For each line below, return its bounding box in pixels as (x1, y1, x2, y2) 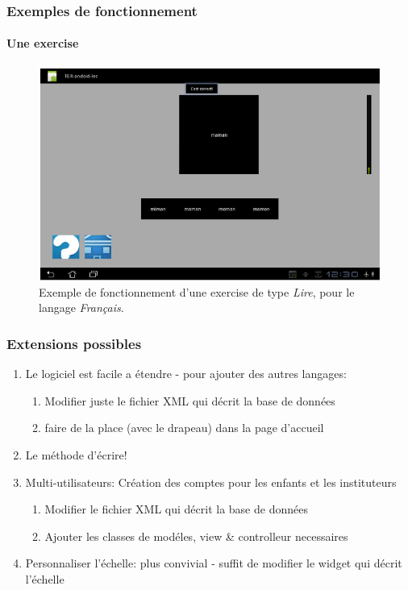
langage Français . (39, 299, 124, 316)
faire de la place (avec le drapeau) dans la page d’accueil (44, 419, 324, 436)
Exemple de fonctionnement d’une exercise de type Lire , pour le (39, 283, 355, 300)
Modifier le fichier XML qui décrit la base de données (44, 501, 308, 517)
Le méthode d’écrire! (25, 447, 127, 463)
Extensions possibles (6, 333, 142, 353)
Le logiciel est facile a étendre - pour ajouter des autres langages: (25, 365, 347, 382)
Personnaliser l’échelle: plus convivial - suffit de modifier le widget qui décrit (25, 555, 402, 571)
